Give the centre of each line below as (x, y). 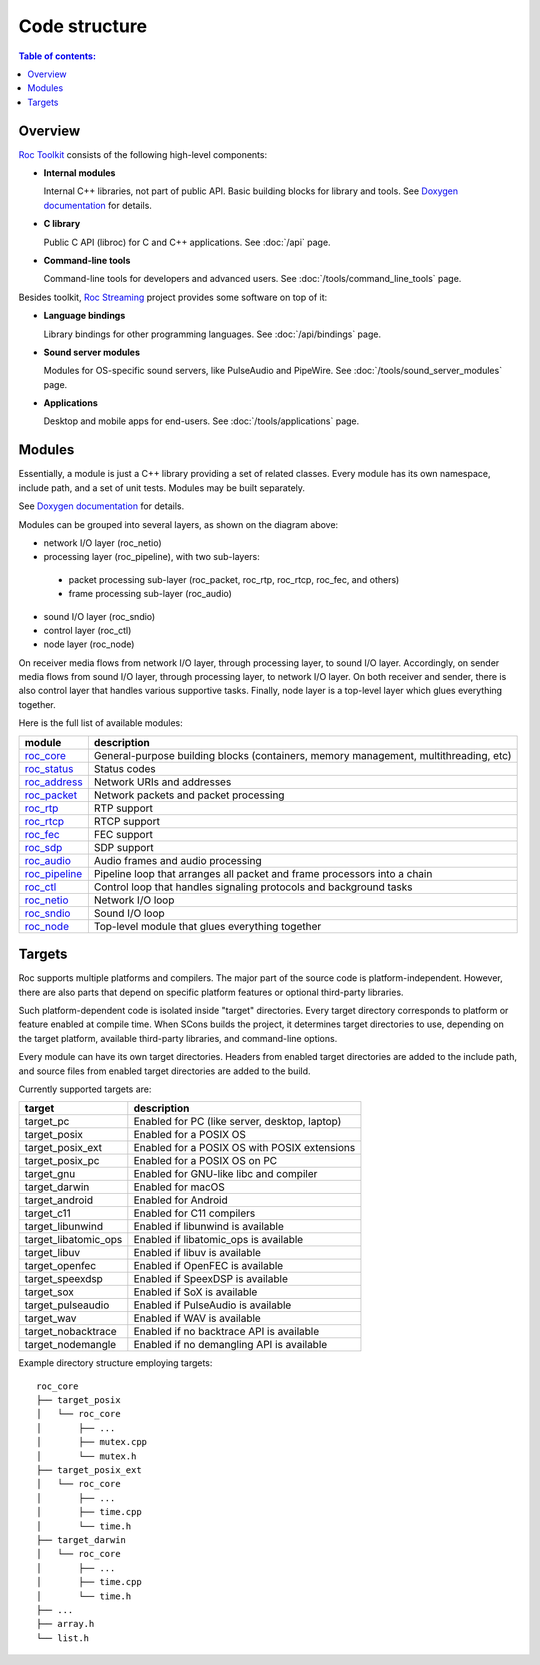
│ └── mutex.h (86, 1456)
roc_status (49, 768)
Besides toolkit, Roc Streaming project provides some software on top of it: (173, 297)
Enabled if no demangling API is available (230, 1345)
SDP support (123, 847)
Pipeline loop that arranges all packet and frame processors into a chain (263, 873)
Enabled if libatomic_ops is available (218, 1240)
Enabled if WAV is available (197, 1318)
